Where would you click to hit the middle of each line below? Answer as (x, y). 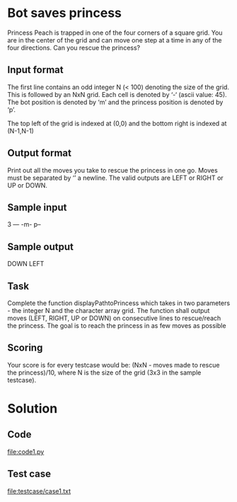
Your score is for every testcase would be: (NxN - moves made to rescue (114, 365)
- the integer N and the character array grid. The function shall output (109, 310)
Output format (40, 153)
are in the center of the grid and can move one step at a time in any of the (115, 40)
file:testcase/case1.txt (39, 491)
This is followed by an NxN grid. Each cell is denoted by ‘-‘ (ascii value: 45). (117, 94)
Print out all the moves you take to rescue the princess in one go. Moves (112, 170)
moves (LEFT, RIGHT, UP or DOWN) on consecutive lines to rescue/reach (114, 318)
